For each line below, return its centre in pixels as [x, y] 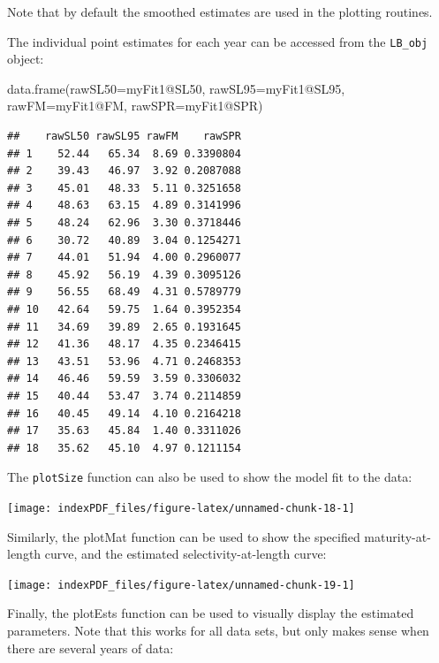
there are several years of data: [91, 648]
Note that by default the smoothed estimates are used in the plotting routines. [220, 11]
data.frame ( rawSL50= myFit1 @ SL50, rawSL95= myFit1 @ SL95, [176, 88]
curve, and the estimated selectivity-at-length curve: [185, 554]
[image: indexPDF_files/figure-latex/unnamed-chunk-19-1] [181, 585]
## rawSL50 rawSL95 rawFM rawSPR [124, 137]
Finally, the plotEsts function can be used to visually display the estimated [211, 613]
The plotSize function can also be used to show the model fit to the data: [210, 477]
